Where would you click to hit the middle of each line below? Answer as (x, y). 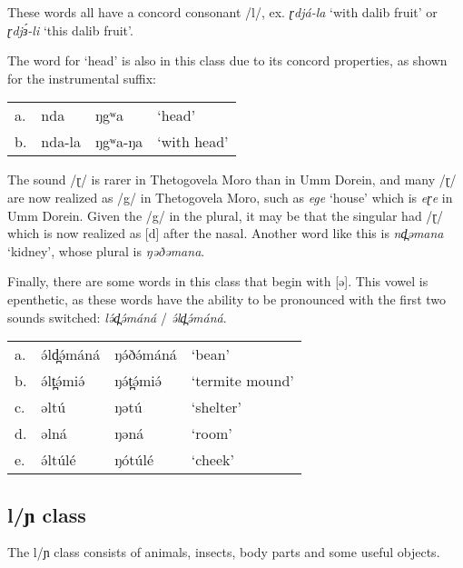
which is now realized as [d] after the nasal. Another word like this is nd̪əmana (226, 233)
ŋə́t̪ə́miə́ (138, 381)
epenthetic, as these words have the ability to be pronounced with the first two (227, 299)
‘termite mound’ (242, 381)
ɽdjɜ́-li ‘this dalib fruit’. (70, 30)
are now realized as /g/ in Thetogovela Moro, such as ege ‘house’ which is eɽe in (230, 197)
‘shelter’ (217, 407)
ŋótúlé (134, 460)
